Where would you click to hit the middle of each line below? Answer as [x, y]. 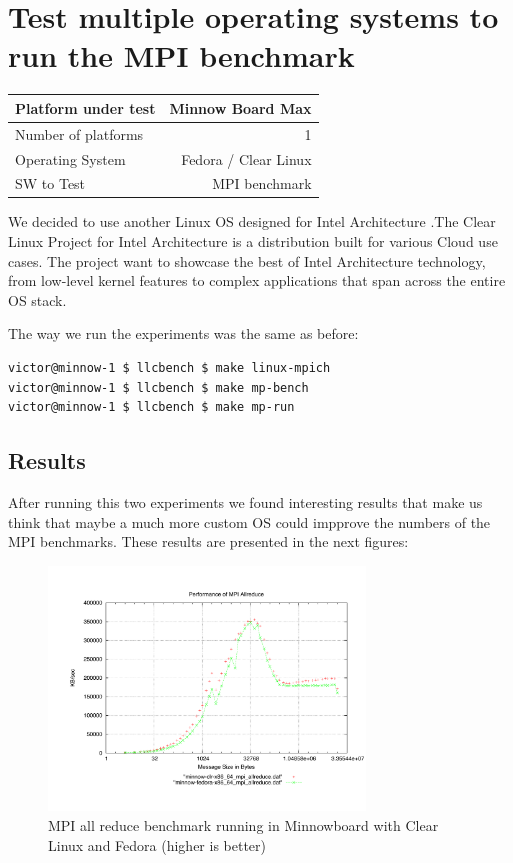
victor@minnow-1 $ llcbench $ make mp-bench [158, 387]
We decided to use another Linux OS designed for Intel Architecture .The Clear [252, 221]
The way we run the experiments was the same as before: [183, 333]
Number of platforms [79, 133]
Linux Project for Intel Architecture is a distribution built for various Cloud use [253, 241]
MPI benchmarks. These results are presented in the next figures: [208, 541]
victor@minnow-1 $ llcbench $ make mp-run [151, 407]
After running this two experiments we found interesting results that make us [245, 501]
